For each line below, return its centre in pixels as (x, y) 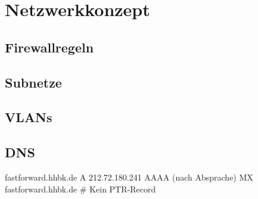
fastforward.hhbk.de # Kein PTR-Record (80, 189)
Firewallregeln (49, 47)
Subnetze (33, 82)
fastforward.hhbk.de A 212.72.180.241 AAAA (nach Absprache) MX (129, 177)
